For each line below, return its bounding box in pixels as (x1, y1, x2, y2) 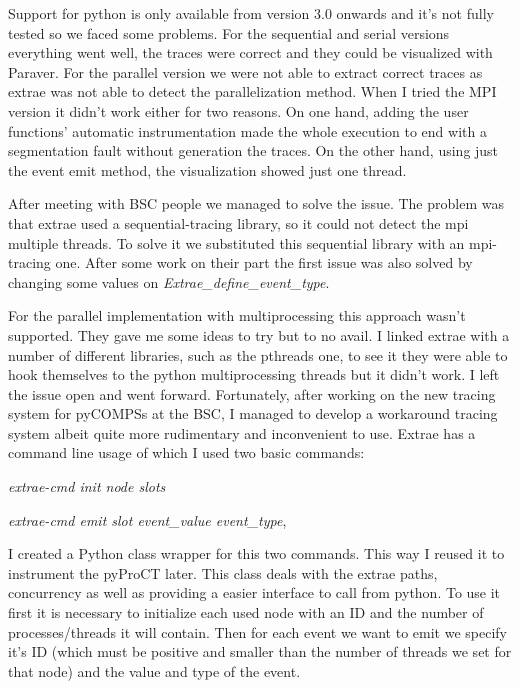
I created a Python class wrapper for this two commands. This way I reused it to (8, 543, 505, 564)
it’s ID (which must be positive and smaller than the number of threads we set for (8, 641, 512, 662)
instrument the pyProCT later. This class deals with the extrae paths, (8, 562, 438, 583)
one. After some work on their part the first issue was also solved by (55, 252, 473, 273)
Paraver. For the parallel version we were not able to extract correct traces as (8, 61, 483, 82)
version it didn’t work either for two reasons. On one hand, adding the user (8, 100, 469, 121)
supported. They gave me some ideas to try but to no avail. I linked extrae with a (8, 324, 510, 345)
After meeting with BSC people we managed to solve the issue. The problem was (8, 193, 504, 214)
